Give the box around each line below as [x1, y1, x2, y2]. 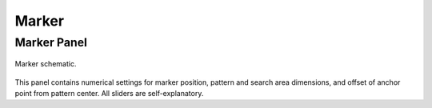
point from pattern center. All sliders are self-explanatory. [14, 88, 204, 98]
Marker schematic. [14, 59, 77, 69]
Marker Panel [14, 35, 88, 50]
